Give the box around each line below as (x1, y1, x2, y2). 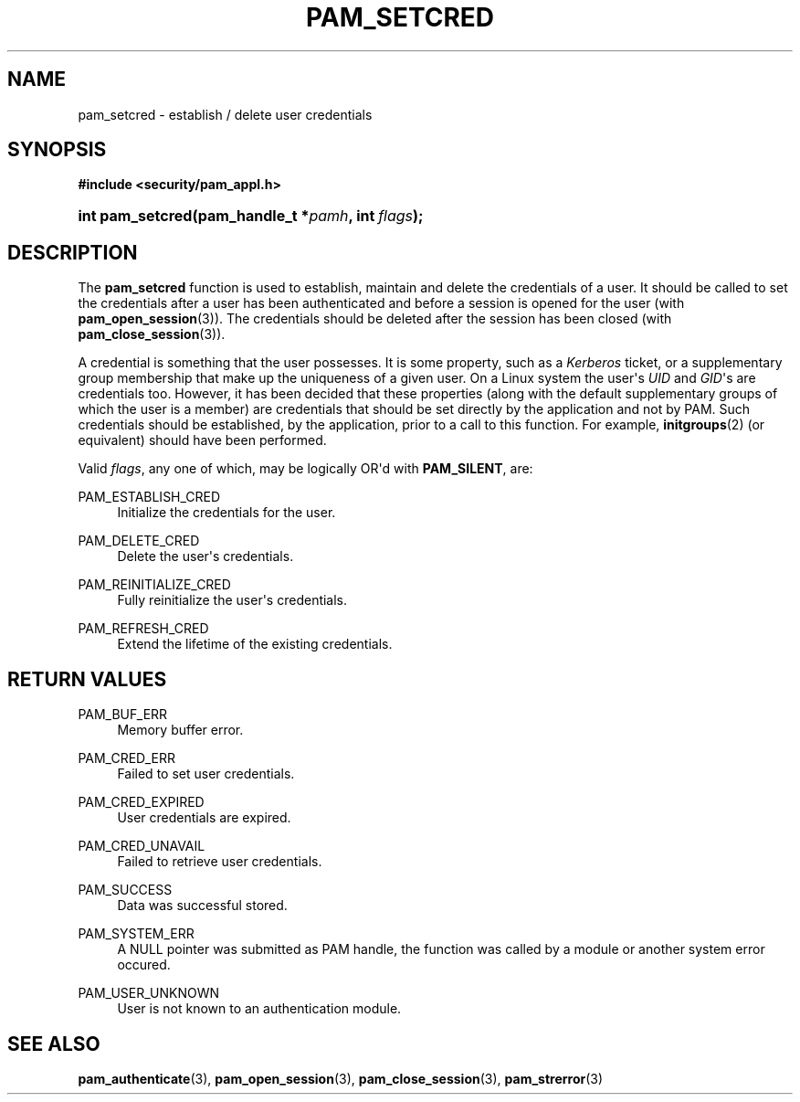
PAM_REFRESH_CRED (78, 620, 209, 637)
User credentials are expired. (117, 810, 291, 826)
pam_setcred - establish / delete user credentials (78, 106, 373, 122)
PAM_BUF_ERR (78, 706, 168, 723)
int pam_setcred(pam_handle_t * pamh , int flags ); (78, 207, 424, 226)
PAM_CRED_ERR (78, 750, 175, 767)
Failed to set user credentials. (117, 766, 295, 782)
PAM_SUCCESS (78, 882, 173, 898)
